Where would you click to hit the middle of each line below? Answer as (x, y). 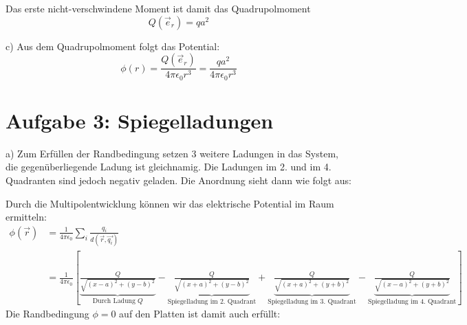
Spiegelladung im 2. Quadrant (212, 301)
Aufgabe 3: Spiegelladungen (140, 120)
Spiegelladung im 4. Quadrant (412, 301)
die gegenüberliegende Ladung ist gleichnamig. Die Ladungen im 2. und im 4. (169, 167)
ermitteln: (26, 217)
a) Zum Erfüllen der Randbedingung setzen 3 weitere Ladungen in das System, (172, 153)
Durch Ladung (114, 301)
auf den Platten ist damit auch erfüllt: (200, 314)
